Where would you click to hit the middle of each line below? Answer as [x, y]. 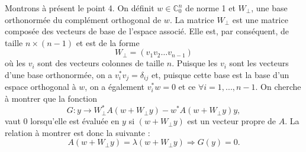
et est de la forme [108, 42]
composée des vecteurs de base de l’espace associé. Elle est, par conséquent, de [147, 31]
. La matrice [192, 19]
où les [15, 63]
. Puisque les [195, 63]
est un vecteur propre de [232, 121]
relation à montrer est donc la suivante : [78, 132]
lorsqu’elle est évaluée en [75, 121]
